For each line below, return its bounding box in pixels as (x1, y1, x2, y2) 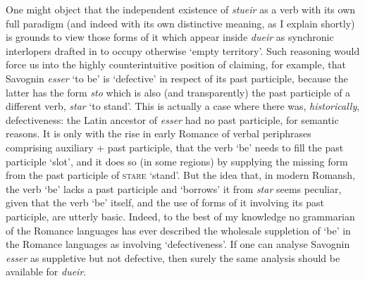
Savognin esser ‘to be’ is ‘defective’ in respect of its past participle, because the (6, 70, 348, 85)
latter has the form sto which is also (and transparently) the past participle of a (6, 85, 351, 99)
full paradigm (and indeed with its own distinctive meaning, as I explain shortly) (6, 15, 355, 30)
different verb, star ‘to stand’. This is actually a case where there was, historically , (6, 99, 360, 113)
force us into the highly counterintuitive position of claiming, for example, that (6, 57, 346, 72)
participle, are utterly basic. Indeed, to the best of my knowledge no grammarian (6, 208, 355, 223)
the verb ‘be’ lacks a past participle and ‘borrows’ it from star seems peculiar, (6, 181, 342, 196)
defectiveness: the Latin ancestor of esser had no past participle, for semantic (6, 112, 339, 127)
